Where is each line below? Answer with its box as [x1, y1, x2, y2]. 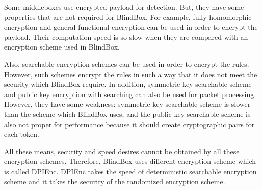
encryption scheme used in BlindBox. [4, 41, 120, 52]
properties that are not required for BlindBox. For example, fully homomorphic [4, 11, 252, 22]
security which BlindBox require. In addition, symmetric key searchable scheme [4, 79, 252, 89]
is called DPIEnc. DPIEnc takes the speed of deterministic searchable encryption [4, 165, 257, 176]
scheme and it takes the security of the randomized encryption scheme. [4, 176, 225, 186]
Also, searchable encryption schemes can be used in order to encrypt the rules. [4, 58, 249, 69]
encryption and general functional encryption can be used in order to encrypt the [4, 21, 258, 32]
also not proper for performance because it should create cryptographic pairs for [4, 118, 255, 129]
